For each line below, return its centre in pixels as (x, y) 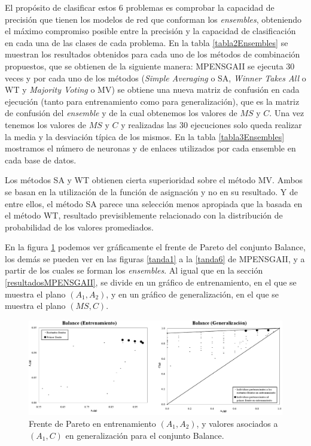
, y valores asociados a (237, 424)
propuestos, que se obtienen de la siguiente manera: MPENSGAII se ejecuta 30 (150, 66)
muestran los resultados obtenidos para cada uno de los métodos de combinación (153, 54)
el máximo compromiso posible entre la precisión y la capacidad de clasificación (150, 31)
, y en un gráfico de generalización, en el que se (193, 294)
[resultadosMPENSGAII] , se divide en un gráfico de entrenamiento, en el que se (151, 282)
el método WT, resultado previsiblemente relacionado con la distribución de (144, 215)
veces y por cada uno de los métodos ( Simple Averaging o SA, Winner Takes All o (155, 78)
